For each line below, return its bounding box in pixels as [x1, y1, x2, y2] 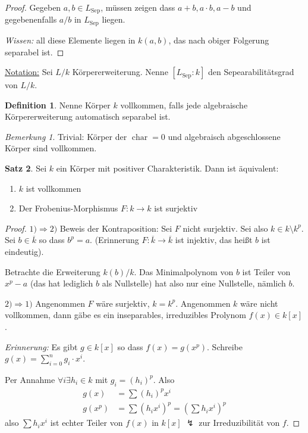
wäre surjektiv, [96, 297, 150, 309]
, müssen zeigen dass [100, 1, 175, 13]
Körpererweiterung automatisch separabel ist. [5, 110, 171, 123]
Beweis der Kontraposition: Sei [59, 222, 172, 234]
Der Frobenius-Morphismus [18, 202, 118, 214]
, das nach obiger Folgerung [168, 33, 269, 46]
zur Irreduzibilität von [199, 416, 280, 429]
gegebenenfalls [5, 13, 57, 26]
